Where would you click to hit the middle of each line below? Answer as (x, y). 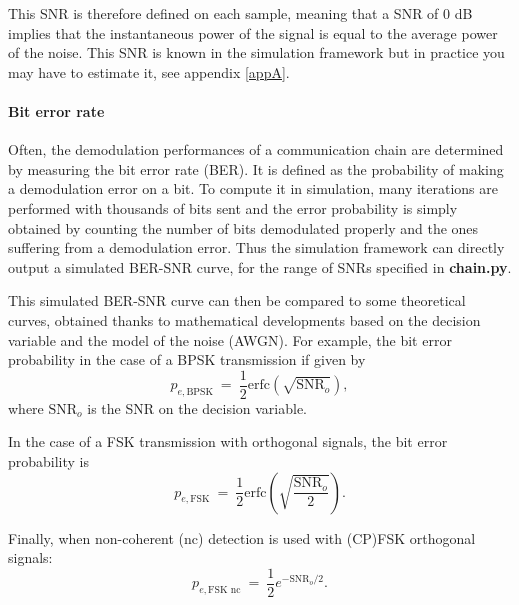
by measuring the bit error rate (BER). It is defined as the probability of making (256, 168)
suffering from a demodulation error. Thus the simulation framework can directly (256, 247)
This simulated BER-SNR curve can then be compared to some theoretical (237, 300)
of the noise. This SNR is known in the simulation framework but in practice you (256, 52)
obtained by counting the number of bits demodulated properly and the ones (243, 227)
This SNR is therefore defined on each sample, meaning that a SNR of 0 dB (240, 13)
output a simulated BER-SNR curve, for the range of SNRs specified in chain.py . (260, 266)
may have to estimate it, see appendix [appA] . (149, 71)
